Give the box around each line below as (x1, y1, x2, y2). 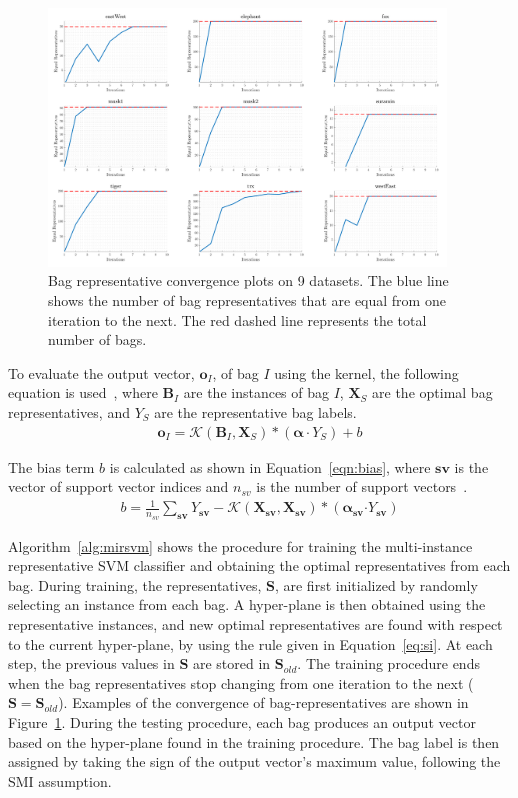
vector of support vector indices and (8, 476, 229, 497)
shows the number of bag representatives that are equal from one (48, 290, 446, 310)
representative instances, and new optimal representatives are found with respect (8, 613, 503, 634)
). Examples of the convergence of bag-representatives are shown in (58, 692, 469, 713)
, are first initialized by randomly (274, 574, 478, 595)
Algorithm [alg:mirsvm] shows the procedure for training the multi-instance (8, 535, 473, 556)
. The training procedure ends (297, 653, 480, 674)
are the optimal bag (372, 382, 493, 403)
